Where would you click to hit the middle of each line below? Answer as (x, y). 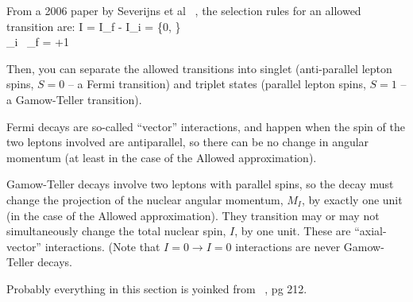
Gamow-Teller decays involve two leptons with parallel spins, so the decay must (200, 184)
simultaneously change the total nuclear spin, (116, 231)
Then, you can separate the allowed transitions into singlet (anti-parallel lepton (199, 68)
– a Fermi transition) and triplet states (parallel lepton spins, (217, 84)
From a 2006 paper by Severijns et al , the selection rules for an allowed (184, 10)
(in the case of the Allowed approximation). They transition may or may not (193, 215)
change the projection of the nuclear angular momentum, (145, 199)
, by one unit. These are (293, 231)
